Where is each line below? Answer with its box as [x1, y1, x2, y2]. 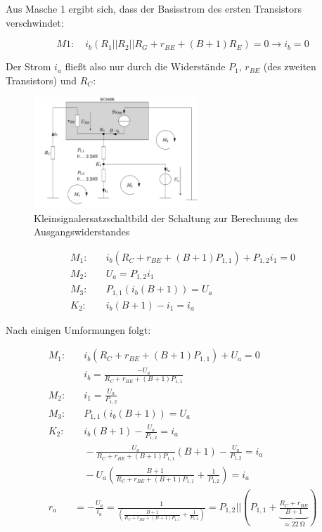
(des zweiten [263, 59, 316, 74]
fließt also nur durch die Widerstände [65, 59, 226, 74]
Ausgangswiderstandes [34, 224, 130, 239]
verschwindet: [6, 15, 64, 30]
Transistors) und [6, 72, 77, 87]
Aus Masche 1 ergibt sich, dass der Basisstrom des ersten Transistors [6, 1, 302, 15]
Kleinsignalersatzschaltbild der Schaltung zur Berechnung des [34, 210, 298, 225]
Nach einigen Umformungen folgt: [6, 322, 151, 337]
